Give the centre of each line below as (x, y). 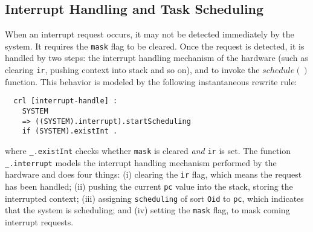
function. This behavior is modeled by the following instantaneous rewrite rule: (151, 81)
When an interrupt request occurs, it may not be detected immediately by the (150, 34)
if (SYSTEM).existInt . (70, 131)
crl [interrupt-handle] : (66, 101)
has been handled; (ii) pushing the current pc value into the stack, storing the (149, 186)
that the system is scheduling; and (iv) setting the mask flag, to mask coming (147, 210)
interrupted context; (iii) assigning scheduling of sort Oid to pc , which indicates (154, 198)
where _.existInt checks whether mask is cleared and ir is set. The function (148, 150)
